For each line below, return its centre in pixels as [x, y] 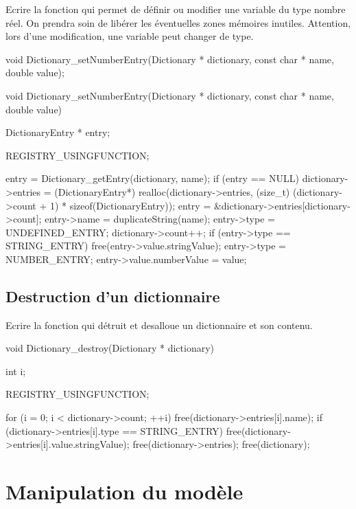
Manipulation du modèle [124, 491]
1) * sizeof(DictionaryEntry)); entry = [130, 205]
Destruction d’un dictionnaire [113, 296]
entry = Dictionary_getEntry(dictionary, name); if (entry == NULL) [153, 178]
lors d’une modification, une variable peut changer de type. [130, 36]
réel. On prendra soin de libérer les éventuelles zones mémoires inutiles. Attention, [178, 22]
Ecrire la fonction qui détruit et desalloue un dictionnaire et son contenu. [159, 325]
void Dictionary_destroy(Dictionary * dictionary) [110, 348]
